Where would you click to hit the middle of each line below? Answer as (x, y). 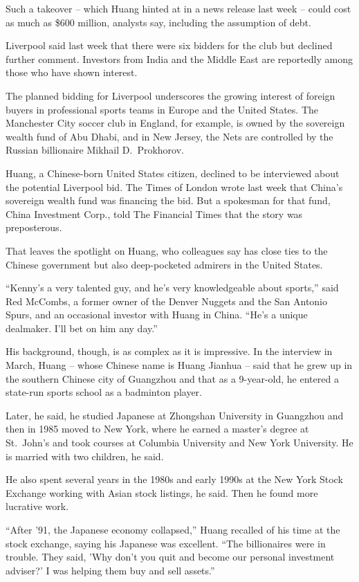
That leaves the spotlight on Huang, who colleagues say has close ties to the (167, 250)
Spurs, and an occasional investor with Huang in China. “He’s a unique (157, 315)
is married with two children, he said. (85, 456)
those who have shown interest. (72, 72)
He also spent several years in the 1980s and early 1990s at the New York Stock (174, 479)
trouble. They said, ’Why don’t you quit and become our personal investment (170, 557)
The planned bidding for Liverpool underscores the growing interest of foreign (171, 95)
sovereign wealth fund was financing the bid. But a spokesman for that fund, (168, 200)
